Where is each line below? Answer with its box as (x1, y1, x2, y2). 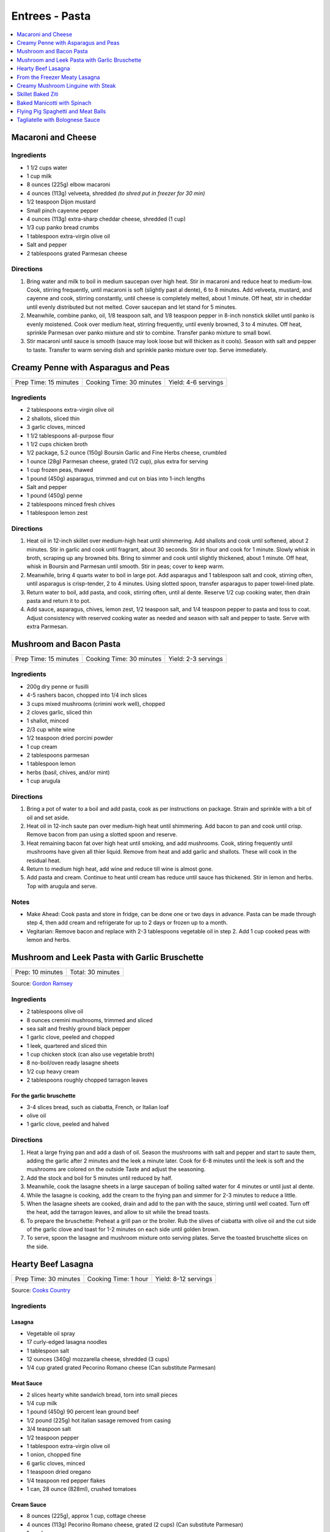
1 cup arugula (26, 777, 61, 784)
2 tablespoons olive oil (26, 1008, 84, 1015)
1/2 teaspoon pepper (26, 1434, 79, 1441)
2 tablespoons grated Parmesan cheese (26, 249, 128, 257)
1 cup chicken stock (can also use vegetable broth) (26, 1051, 155, 1058)
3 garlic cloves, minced (26, 423, 86, 431)
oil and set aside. (26, 814, 70, 821)
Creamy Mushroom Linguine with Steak (16, 82, 116, 89)
